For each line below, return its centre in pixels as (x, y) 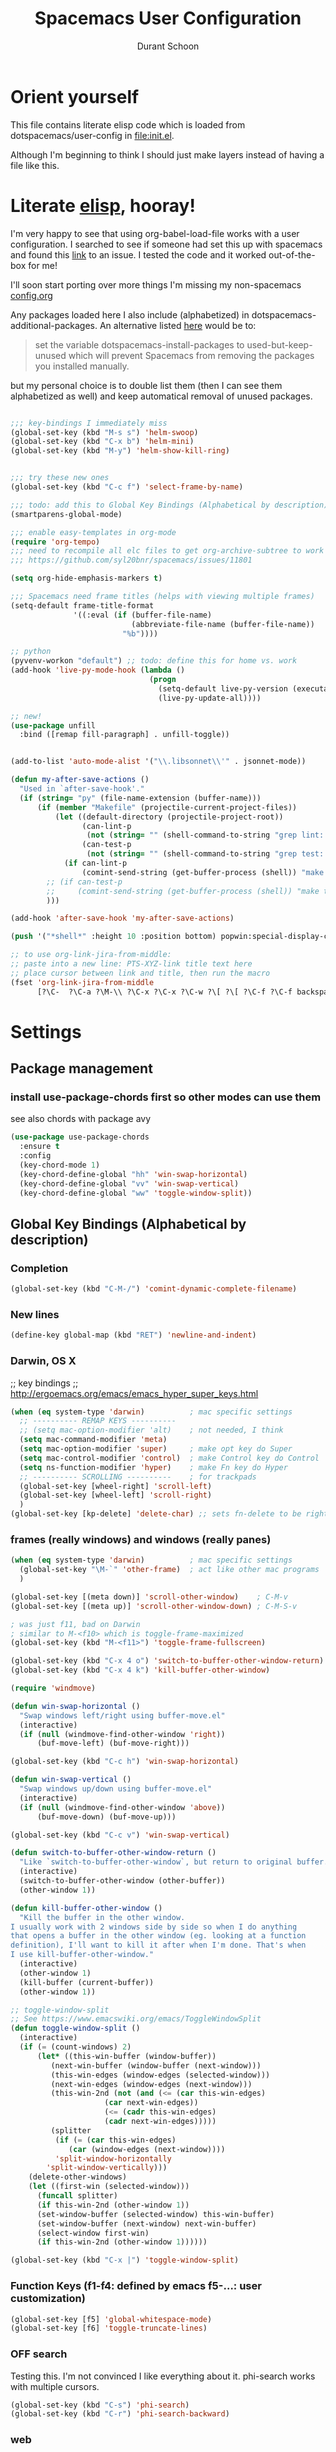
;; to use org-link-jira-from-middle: (91, 955)
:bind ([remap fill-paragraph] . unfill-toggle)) (124, 735)
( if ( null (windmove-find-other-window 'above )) (122, 1807)
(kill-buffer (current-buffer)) (87, 1982)
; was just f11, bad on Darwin (75, 1624)
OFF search (39, 2354)
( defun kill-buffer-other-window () (86, 1908)
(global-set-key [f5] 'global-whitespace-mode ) (111, 2319)
